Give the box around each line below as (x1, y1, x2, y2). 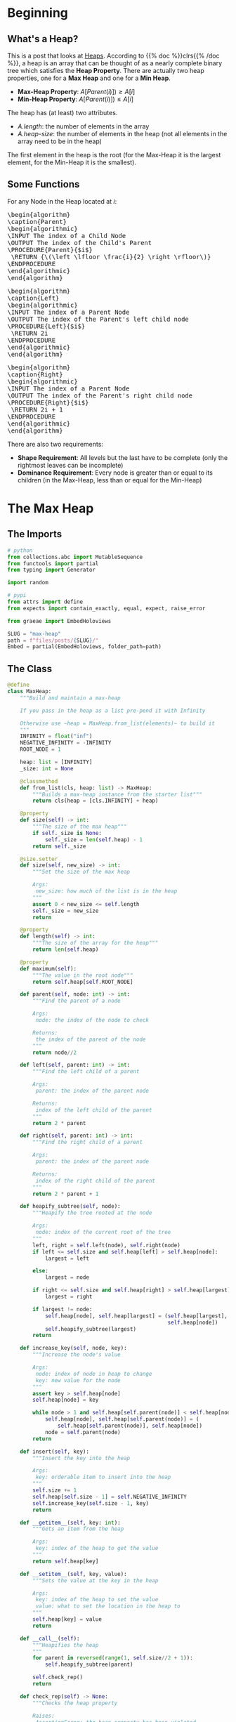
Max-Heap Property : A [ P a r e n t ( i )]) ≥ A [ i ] (17, 88, 136, 96)
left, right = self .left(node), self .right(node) (32, 1242, 181, 1249)
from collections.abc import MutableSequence (7, 553, 143, 560)
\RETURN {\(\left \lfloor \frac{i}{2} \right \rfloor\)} (11, 253, 211, 261)
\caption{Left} (7, 294, 60, 302)
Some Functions (7, 178, 80, 190)
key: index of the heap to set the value (35, 1596, 159, 1603)
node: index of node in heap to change (35, 1370, 152, 1377)
